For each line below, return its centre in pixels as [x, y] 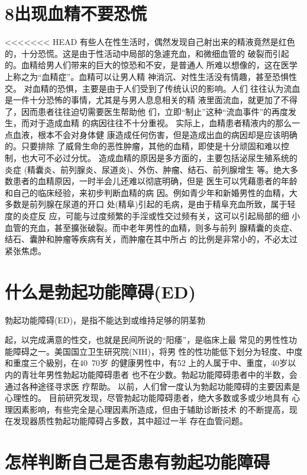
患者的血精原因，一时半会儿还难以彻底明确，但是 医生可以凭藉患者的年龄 [155, 181]
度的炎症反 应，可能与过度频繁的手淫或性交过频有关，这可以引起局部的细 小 [153, 216]
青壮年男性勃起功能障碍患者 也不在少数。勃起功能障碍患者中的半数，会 [159, 374]
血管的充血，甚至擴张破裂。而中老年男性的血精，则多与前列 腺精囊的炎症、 [151, 227]
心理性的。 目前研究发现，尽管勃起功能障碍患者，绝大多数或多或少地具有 [147, 398]
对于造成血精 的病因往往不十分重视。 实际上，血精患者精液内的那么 [161, 123]
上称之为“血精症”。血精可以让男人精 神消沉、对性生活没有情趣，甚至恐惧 [147, 76]
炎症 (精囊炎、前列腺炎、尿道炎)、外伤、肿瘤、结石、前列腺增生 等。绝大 [148, 169]
